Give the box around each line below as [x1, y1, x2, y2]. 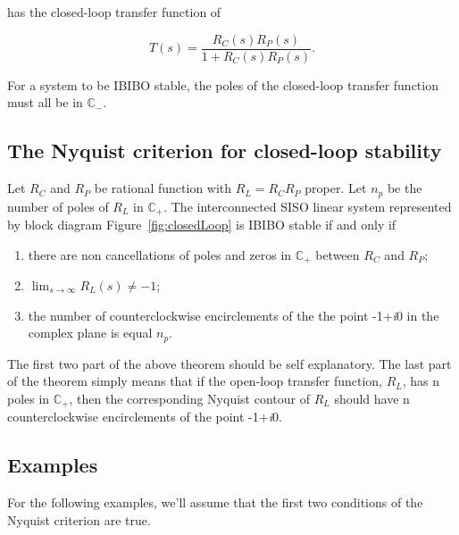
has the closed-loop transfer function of [7, 3, 221, 21]
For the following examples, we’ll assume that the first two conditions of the [7, 493, 423, 512]
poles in [7, 389, 50, 407]
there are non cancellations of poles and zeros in [28, 245, 292, 263]
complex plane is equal [28, 323, 153, 342]
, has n [402, 372, 440, 390]
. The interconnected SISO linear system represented [163, 196, 452, 215]
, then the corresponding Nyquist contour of [69, 389, 310, 407]
